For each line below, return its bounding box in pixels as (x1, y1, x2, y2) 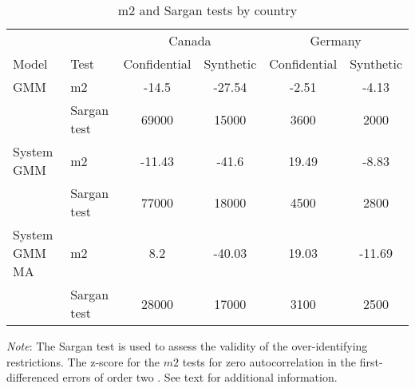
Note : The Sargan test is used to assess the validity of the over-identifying (6, 338, 368, 354)
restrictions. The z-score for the (6, 353, 160, 370)
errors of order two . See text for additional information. (62, 369, 338, 386)
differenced (6, 369, 59, 386)
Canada (168, 31, 211, 49)
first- (359, 353, 383, 370)
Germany (310, 31, 362, 49)
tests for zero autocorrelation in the (182, 353, 357, 370)
